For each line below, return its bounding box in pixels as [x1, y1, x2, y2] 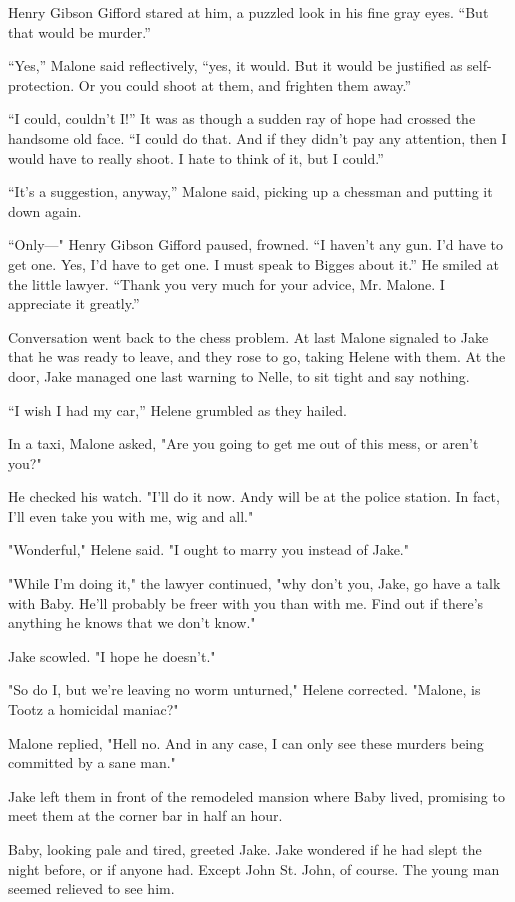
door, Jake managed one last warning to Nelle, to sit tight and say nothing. [8, 365, 470, 386]
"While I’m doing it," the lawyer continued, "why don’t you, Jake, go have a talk [8, 573, 501, 594]
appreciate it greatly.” [8, 293, 140, 314]
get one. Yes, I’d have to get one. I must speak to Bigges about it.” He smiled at [8, 253, 499, 274]
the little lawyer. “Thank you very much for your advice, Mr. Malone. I [8, 273, 445, 294]
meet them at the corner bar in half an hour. [8, 805, 283, 826]
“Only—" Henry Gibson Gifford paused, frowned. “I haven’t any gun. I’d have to [8, 234, 503, 255]
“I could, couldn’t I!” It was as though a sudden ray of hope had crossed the [8, 108, 476, 129]
